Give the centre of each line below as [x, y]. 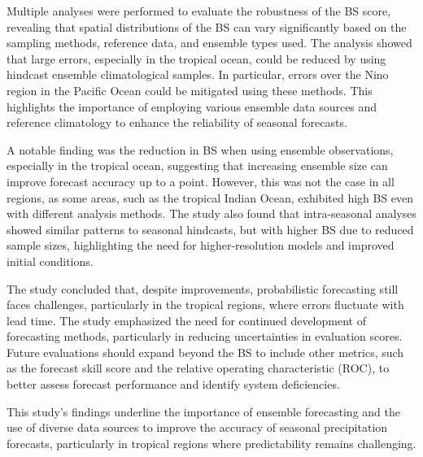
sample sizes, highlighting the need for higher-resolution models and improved [201, 245]
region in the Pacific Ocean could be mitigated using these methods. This [190, 90]
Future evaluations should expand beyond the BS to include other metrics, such [205, 352]
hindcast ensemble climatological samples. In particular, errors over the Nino [198, 74]
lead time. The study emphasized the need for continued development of [186, 320]
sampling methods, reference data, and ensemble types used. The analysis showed [209, 43]
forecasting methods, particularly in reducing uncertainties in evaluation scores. [205, 336]
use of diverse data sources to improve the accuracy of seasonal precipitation [197, 427]
